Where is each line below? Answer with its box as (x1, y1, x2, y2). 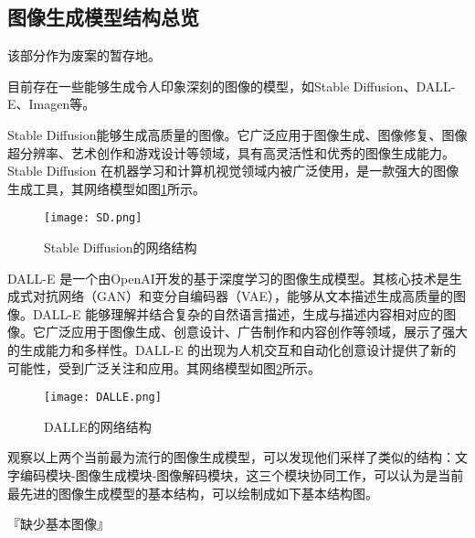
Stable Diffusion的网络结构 (44, 238, 197, 257)
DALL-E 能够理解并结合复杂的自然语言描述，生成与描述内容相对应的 (32, 304, 444, 323)
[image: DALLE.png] (44, 391, 162, 404)
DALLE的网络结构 (44, 416, 152, 436)
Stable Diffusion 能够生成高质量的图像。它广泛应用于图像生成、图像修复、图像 (7, 124, 468, 144)
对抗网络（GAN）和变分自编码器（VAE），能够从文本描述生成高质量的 (32, 286, 453, 306)
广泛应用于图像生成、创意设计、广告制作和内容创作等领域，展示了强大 (45, 322, 468, 341)
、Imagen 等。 (16, 94, 96, 113)
